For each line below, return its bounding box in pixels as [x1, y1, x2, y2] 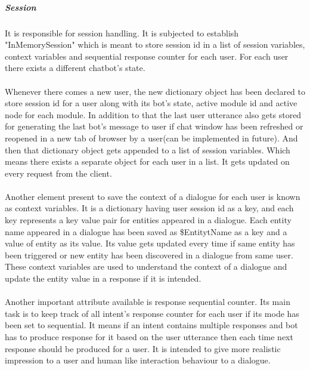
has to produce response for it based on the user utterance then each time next [5, 331, 293, 343]
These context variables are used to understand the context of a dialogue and [5, 260, 287, 273]
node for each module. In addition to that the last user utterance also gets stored [5, 108, 302, 121]
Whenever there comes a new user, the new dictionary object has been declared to [5, 85, 305, 97]
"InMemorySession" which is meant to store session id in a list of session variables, [5, 38, 305, 51]
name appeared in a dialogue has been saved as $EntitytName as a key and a [5, 225, 287, 238]
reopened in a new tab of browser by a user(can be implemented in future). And [5, 131, 298, 144]
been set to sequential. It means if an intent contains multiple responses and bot [5, 319, 298, 331]
